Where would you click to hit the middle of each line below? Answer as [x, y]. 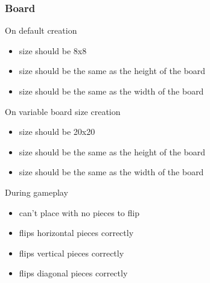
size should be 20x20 [57, 132]
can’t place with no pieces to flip [79, 212]
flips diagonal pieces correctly [73, 273]
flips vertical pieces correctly [72, 253]
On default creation [41, 30]
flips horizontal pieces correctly [76, 233]
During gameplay [37, 192]
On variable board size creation [63, 111]
